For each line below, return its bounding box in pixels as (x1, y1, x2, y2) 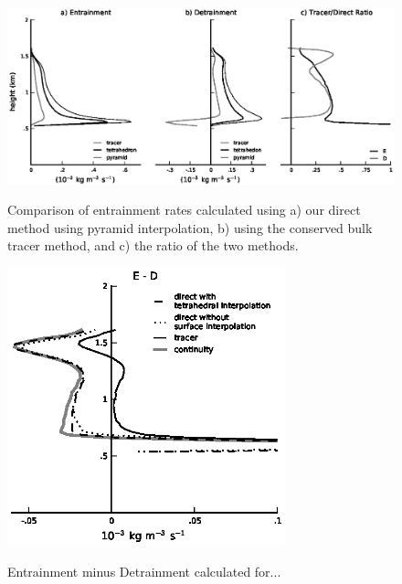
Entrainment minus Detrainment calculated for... (7, 561, 281, 580)
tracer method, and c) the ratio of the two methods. (7, 236, 299, 255)
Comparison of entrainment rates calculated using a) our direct (7, 200, 361, 219)
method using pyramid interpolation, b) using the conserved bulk (7, 218, 373, 237)
